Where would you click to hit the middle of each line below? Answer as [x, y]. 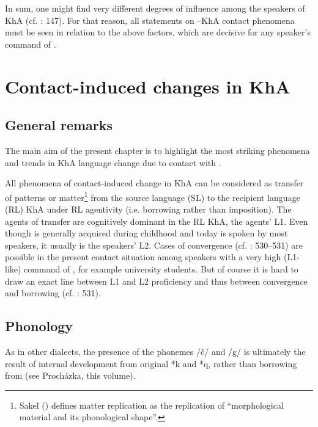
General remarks [59, 125]
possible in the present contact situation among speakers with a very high [143, 257]
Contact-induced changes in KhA [148, 86]
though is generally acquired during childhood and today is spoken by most [146, 233]
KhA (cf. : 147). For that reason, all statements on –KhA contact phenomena [150, 20]
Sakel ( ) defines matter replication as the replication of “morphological [151, 405]
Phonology [39, 326]
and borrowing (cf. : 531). [53, 293]
